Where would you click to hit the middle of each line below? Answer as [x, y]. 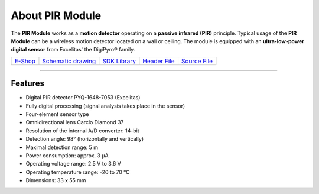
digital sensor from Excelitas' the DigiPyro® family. [73, 50]
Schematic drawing [69, 61]
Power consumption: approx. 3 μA [67, 155]
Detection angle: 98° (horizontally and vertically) [85, 139]
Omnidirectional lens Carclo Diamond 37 [75, 122]
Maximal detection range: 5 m [62, 147]
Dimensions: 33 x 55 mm [56, 180]
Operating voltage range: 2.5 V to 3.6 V [73, 164]
